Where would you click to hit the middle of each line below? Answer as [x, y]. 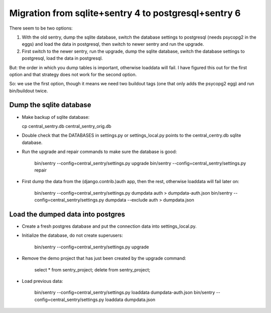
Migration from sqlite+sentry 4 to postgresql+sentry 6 [125, 13]
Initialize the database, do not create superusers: [72, 235]
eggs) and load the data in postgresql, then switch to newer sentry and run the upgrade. [113, 44]
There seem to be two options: [41, 28]
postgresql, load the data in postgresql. [62, 58]
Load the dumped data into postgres [67, 214]
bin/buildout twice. [29, 91]
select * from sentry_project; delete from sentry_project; [92, 270]
